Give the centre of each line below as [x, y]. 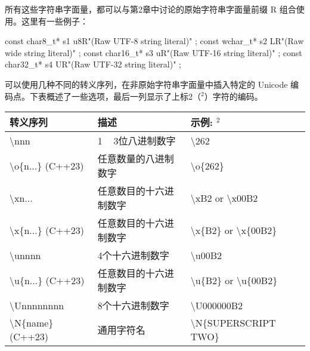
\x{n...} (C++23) [47, 230]
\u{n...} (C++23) [47, 280]
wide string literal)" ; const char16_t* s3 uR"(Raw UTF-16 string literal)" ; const [154, 52]
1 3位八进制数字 [137, 141]
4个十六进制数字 [133, 255]
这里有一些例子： [55, 21]
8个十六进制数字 [133, 306]
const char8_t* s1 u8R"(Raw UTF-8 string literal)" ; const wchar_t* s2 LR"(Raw [154, 41]
